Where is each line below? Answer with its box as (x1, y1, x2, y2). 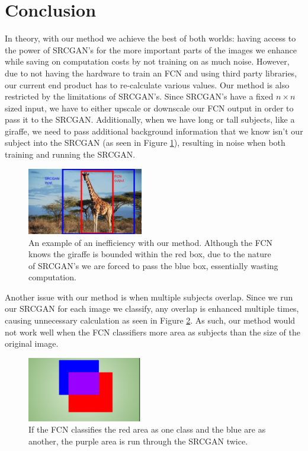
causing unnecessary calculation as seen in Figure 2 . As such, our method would (5, 314, 296, 327)
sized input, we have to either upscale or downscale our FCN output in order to (5, 101, 294, 114)
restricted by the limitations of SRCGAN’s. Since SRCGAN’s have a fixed (5, 90, 274, 103)
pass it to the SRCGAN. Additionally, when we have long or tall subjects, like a (5, 113, 295, 126)
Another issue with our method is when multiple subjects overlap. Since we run (5, 290, 293, 303)
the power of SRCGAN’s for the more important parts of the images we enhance (5, 43, 297, 56)
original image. (5, 337, 59, 350)
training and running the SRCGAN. (5, 148, 136, 161)
